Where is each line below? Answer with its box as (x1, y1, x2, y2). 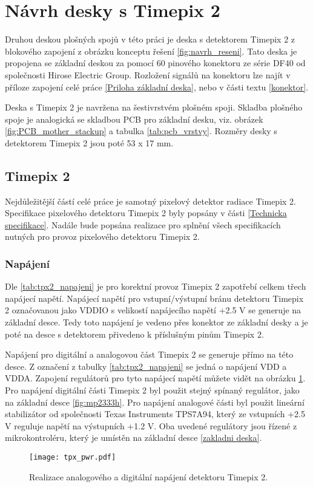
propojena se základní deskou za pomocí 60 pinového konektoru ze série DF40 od (5, 56, 306, 69)
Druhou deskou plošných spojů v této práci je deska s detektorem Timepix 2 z (5, 33, 295, 46)
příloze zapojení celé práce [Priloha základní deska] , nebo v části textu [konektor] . (5, 80, 309, 93)
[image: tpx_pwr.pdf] (29, 452, 116, 461)
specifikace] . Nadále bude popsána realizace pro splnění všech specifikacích (5, 218, 281, 231)
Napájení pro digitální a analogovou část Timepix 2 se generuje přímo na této (5, 348, 294, 361)
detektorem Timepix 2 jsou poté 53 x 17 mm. (5, 136, 174, 149)
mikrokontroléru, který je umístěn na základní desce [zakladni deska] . (5, 431, 262, 444)
